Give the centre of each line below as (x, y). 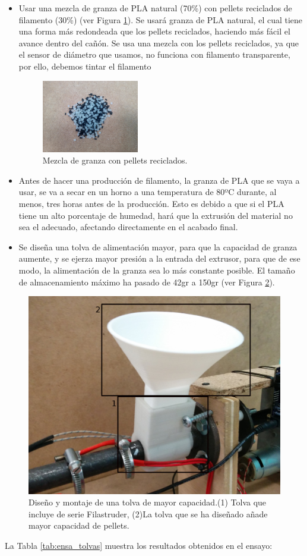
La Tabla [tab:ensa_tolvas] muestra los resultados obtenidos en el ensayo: (139, 545)
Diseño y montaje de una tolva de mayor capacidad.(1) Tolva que (148, 502)
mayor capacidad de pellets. (79, 525)
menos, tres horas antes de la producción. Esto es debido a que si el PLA (151, 203)
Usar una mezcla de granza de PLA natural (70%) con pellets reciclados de (155, 8)
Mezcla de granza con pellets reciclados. (115, 160)
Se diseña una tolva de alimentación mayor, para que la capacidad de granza (158, 246)
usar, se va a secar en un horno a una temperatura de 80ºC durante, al (148, 192)
